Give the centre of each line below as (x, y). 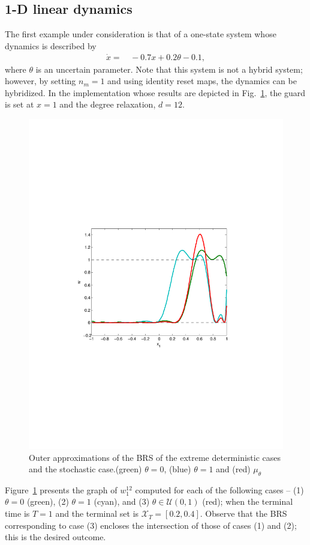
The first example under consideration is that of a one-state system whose (141, 34)
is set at (19, 104)
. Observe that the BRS (243, 513)
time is (17, 513)
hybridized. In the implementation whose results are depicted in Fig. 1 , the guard (155, 92)
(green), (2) (48, 501)
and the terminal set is (97, 513)
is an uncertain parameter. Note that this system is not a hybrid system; (169, 69)
